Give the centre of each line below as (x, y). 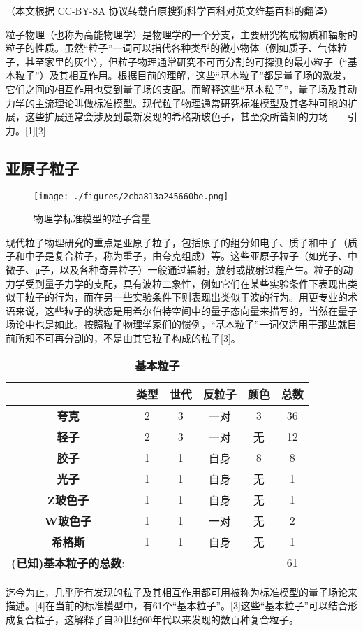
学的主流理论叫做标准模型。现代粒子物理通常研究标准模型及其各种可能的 (181, 102)
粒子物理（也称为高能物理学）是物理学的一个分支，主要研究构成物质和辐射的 (181, 34)
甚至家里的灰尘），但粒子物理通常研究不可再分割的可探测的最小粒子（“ (186, 61)
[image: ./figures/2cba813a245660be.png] (131, 196)
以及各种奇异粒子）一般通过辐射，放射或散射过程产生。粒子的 (201, 269)
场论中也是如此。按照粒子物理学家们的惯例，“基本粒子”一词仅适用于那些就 (177, 324)
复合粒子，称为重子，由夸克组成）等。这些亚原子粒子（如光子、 (201, 256)
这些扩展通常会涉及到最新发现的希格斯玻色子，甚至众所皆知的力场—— (186, 116)
